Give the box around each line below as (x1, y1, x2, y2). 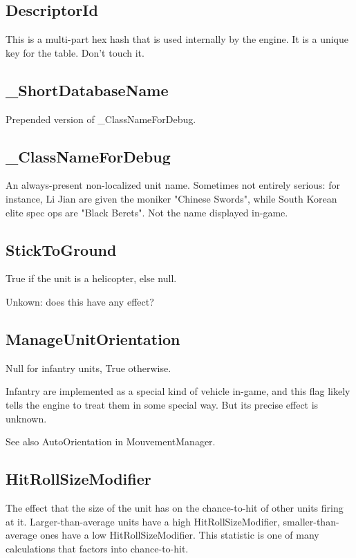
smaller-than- (283, 514, 339, 528)
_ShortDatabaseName (6, 79, 169, 100)
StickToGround (6, 239, 117, 260)
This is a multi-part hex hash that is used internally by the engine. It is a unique (6, 32, 348, 46)
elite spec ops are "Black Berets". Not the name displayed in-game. (6, 205, 288, 219)
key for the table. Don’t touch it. (6, 45, 144, 59)
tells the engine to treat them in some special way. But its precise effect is (6, 397, 319, 411)
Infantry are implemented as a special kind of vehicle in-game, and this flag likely (6, 384, 350, 398)
